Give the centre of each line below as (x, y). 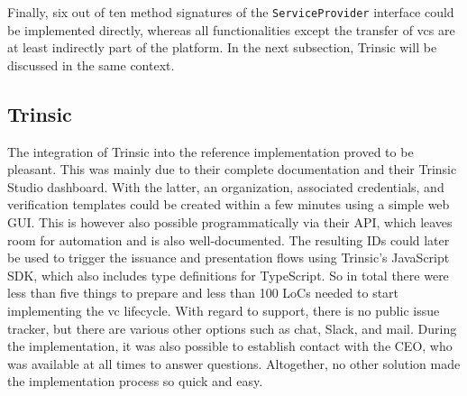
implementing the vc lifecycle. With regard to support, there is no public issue (224, 310)
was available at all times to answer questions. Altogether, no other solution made (234, 363)
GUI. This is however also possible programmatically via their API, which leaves (230, 222)
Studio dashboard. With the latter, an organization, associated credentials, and (226, 186)
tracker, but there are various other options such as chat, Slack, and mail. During (232, 328)
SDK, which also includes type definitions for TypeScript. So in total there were (228, 275)
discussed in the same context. (91, 64)
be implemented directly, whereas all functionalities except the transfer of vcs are (231, 29)
